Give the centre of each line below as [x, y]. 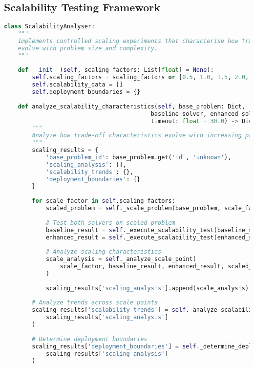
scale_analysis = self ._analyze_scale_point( [121, 259]
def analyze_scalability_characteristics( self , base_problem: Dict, [131, 106]
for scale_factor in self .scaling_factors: [104, 201]
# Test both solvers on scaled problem [110, 223]
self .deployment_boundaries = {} [86, 92]
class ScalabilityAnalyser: [50, 27]
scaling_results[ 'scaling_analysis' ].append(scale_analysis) [147, 288]
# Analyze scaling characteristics [104, 252]
